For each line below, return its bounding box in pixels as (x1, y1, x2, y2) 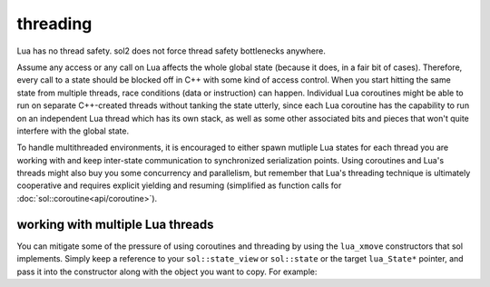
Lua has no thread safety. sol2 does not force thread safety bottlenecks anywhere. (16, 45, 326, 56)
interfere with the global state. (16, 125, 130, 136)
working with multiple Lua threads (16, 216, 214, 232)
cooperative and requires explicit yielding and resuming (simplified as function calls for (16, 180, 342, 191)
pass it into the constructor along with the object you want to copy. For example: (16, 266, 318, 277)
